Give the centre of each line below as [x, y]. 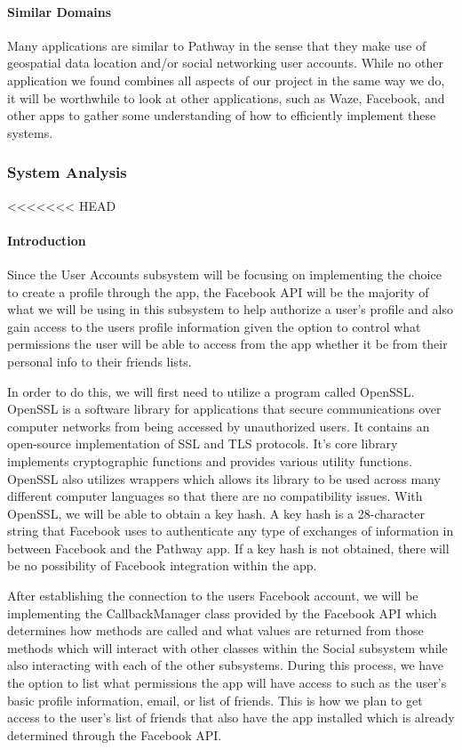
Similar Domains [59, 11]
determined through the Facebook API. [115, 734]
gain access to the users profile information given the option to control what [214, 326]
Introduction [47, 240]
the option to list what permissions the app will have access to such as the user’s [227, 683]
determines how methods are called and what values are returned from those [215, 630]
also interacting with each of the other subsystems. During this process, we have [225, 665]
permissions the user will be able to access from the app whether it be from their [227, 344]
